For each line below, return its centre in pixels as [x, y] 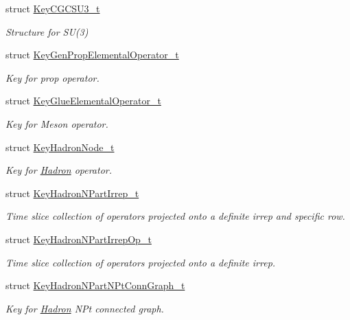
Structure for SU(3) [47, 31]
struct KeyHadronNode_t [60, 147]
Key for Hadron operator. [59, 170]
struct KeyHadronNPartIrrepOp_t [79, 239]
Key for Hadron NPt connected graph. [85, 308]
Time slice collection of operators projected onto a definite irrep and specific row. [175, 216]
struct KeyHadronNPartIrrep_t [72, 193]
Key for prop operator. [52, 77]
